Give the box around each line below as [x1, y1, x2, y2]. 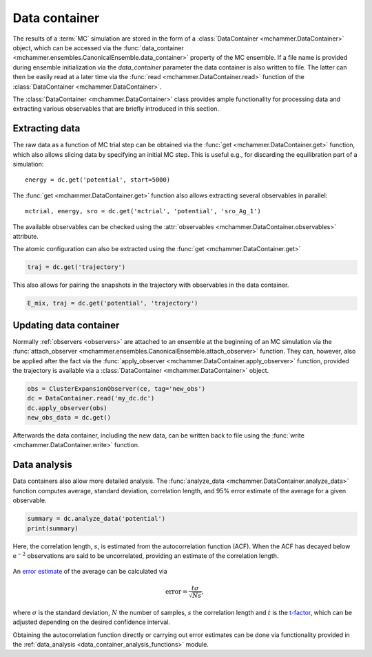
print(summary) [27, 524, 79, 532]
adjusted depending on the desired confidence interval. [12, 618, 171, 626]
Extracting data [12, 122, 81, 134]
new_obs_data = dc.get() [27, 413, 112, 422]
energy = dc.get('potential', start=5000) [25, 176, 171, 184]
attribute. [12, 232, 39, 240]
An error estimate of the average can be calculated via [12, 568, 168, 576]
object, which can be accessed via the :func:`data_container [12, 43, 184, 52]
